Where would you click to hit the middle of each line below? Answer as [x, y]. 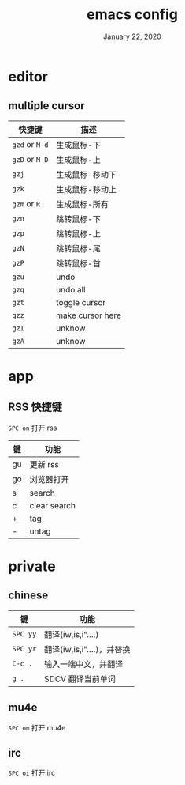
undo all [71, 289]
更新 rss [44, 464]
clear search [53, 505]
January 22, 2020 [132, 36]
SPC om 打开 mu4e [37, 727]
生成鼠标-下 [78, 145]
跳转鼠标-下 [78, 219]
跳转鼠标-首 [78, 263]
